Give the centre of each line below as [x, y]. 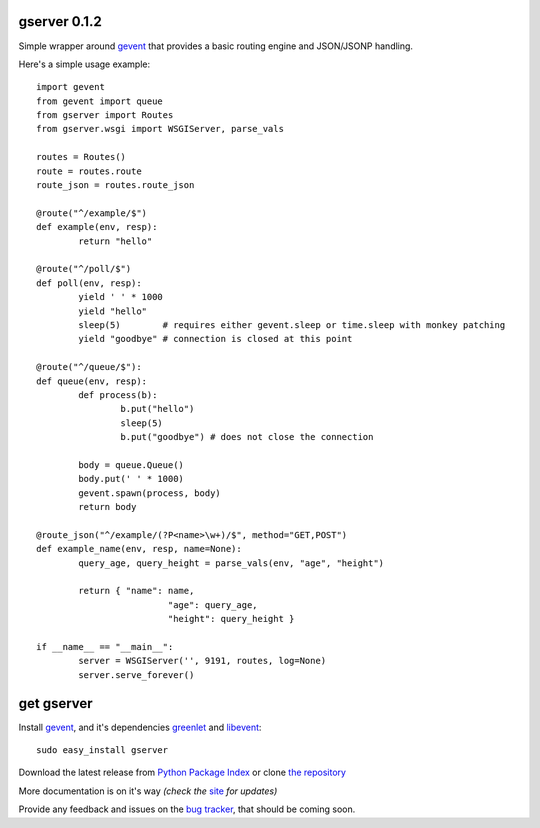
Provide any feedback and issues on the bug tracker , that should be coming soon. [187, 809]
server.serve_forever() [136, 674]
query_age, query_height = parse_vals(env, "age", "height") [231, 563]
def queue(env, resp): [92, 381]
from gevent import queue [100, 101]
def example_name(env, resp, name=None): [139, 549]
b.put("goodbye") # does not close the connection [247, 437]
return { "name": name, [136, 591]
